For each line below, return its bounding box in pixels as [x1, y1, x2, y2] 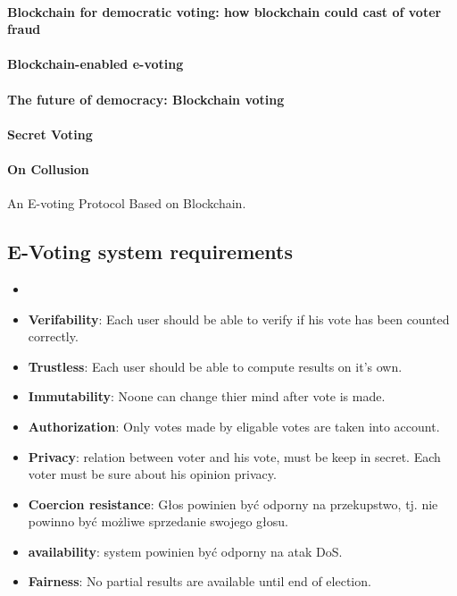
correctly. [28, 327, 79, 346]
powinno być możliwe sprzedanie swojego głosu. [28, 512, 288, 531]
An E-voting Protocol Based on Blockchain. [7, 194, 246, 213]
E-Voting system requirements [7, 238, 294, 265]
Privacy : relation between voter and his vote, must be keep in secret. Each [28, 447, 441, 466]
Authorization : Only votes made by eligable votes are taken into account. [28, 416, 440, 435]
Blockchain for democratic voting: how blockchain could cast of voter [7, 2, 442, 21]
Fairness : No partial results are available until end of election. [28, 572, 371, 591]
